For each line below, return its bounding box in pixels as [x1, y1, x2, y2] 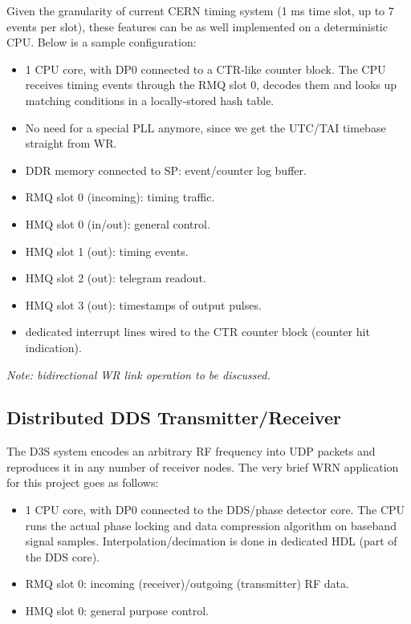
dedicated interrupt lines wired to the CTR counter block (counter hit [25, 323, 370, 340]
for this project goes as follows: [6, 474, 159, 491]
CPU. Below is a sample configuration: [6, 34, 197, 51]
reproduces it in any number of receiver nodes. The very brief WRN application [6, 458, 399, 475]
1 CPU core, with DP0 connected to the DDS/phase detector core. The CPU [25, 501, 405, 518]
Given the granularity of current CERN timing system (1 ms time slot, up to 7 [6, 2, 394, 18]
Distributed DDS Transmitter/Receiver [6, 405, 341, 430]
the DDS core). [25, 548, 100, 565]
